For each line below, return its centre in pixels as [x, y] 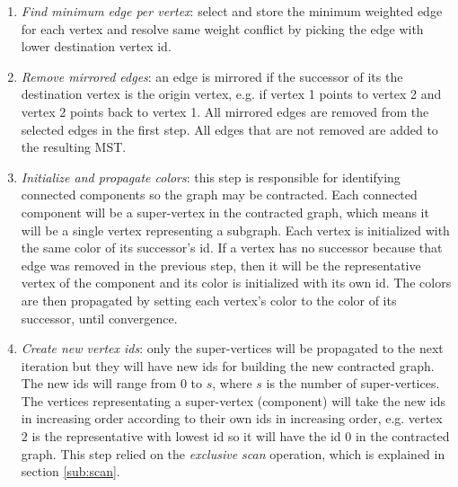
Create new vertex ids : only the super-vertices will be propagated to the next [232, 348]
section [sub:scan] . [70, 471]
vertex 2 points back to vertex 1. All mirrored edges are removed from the [225, 111]
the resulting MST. [74, 147]
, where [232, 383]
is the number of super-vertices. [353, 383]
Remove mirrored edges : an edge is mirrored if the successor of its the [212, 76]
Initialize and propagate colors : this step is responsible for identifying [211, 177]
